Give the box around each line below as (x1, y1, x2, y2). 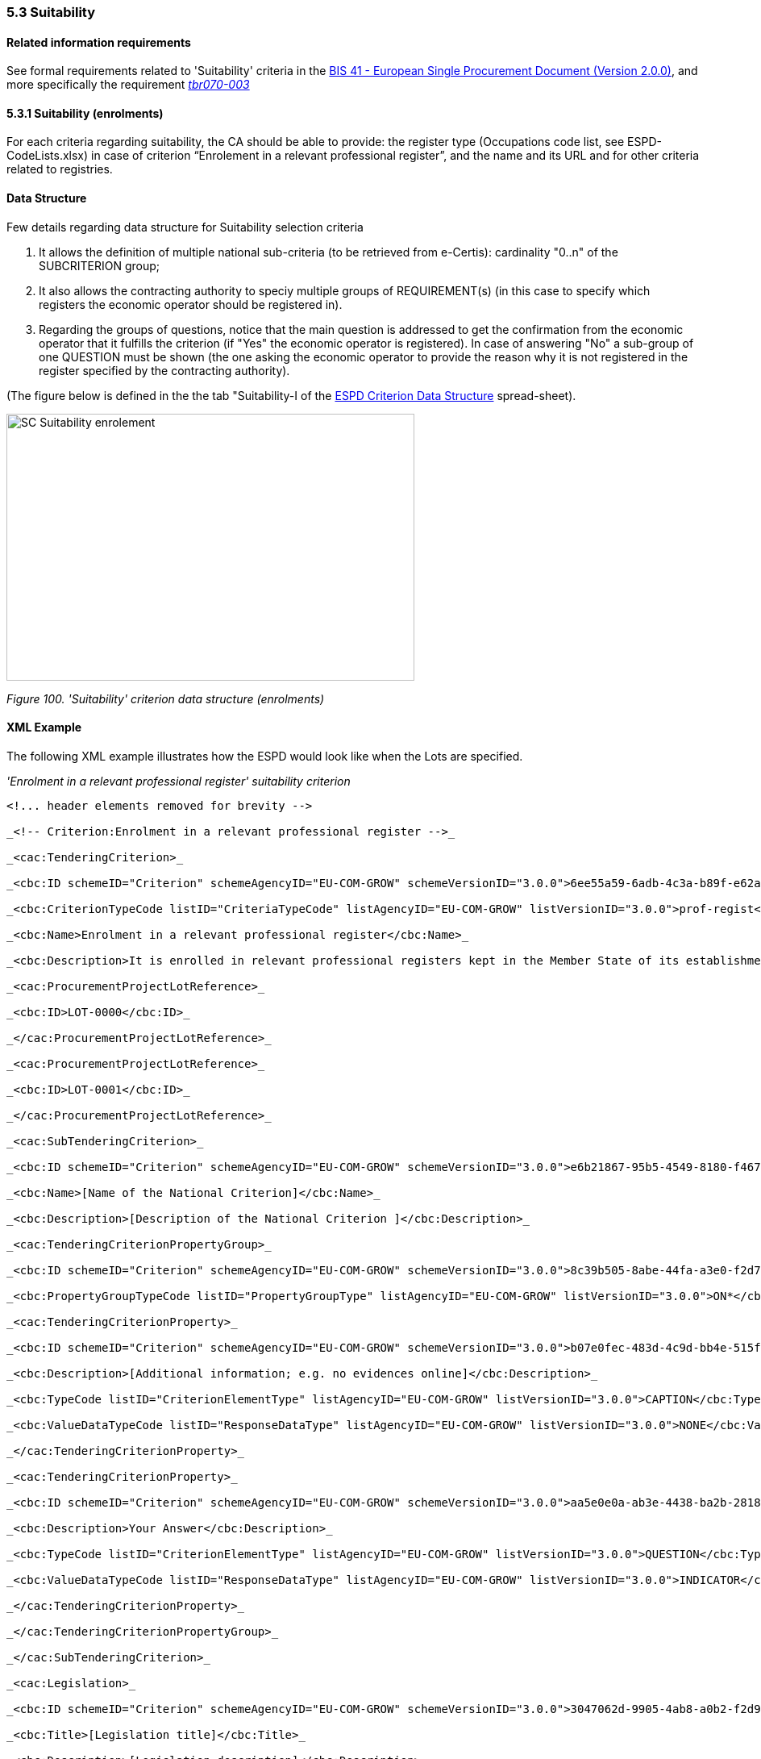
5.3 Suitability (6, 4, 96, 20)
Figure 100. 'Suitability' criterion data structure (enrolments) (6, 691, 325, 706)
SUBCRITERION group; (39, 258, 160, 273)
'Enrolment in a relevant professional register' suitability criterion (6, 773, 351, 788)
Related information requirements (6, 35, 191, 49)
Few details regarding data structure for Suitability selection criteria (6, 219, 364, 234)
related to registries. (6, 162, 113, 177)
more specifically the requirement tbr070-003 (6, 77, 250, 92)
